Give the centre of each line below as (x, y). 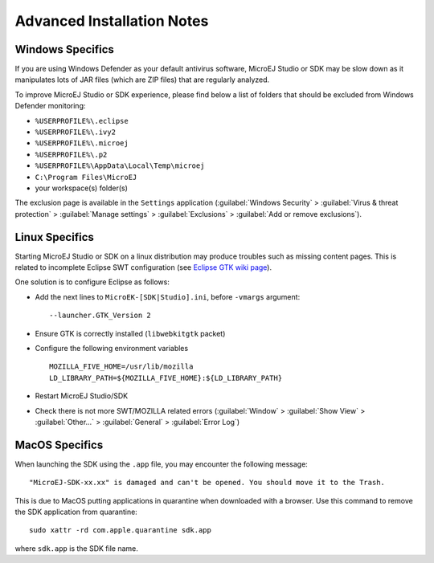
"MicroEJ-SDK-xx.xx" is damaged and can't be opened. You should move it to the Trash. (207, 483)
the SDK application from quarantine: (76, 512)
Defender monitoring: (50, 106)
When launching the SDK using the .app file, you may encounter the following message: (162, 464)
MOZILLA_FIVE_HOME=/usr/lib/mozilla (121, 367)
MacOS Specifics (59, 445)
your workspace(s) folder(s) (82, 188)
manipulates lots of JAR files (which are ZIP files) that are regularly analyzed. (142, 80)
